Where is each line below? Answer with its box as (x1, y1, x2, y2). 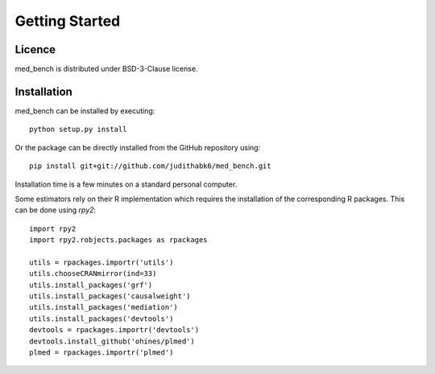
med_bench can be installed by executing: (14, 105, 155, 116)
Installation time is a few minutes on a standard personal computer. (14, 179, 238, 189)
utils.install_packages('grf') (29, 280, 153, 290)
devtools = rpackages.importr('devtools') (29, 326, 200, 335)
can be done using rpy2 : (14, 205, 97, 215)
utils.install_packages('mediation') (29, 302, 179, 312)
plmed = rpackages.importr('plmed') (29, 348, 174, 357)
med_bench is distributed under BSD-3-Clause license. (14, 64, 198, 74)
